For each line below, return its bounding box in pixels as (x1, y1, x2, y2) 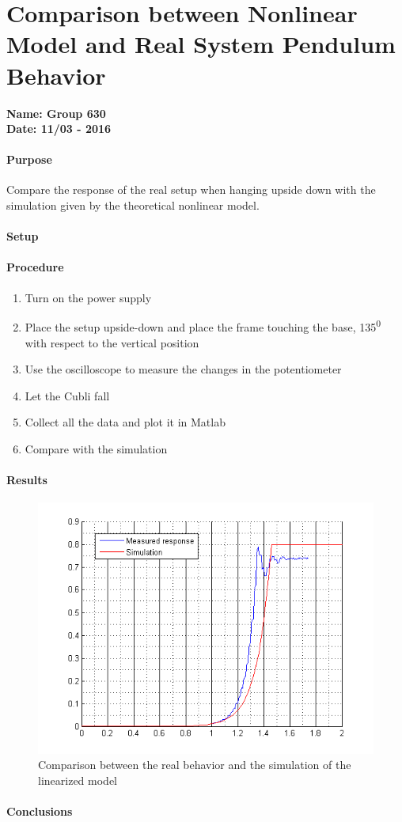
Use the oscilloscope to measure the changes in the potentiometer (25, 361, 342, 377)
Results (6, 472, 47, 488)
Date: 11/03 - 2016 (6, 120, 112, 137)
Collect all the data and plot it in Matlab (25, 414, 226, 430)
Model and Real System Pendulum (6, 28, 396, 60)
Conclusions (6, 803, 73, 820)
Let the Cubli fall (25, 387, 110, 403)
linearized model (38, 771, 117, 788)
